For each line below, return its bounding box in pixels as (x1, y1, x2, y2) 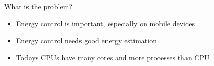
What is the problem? (4, 1, 72, 11)
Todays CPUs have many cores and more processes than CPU (16, 52, 210, 62)
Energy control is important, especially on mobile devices (16, 18, 195, 28)
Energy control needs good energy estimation (16, 35, 157, 46)
